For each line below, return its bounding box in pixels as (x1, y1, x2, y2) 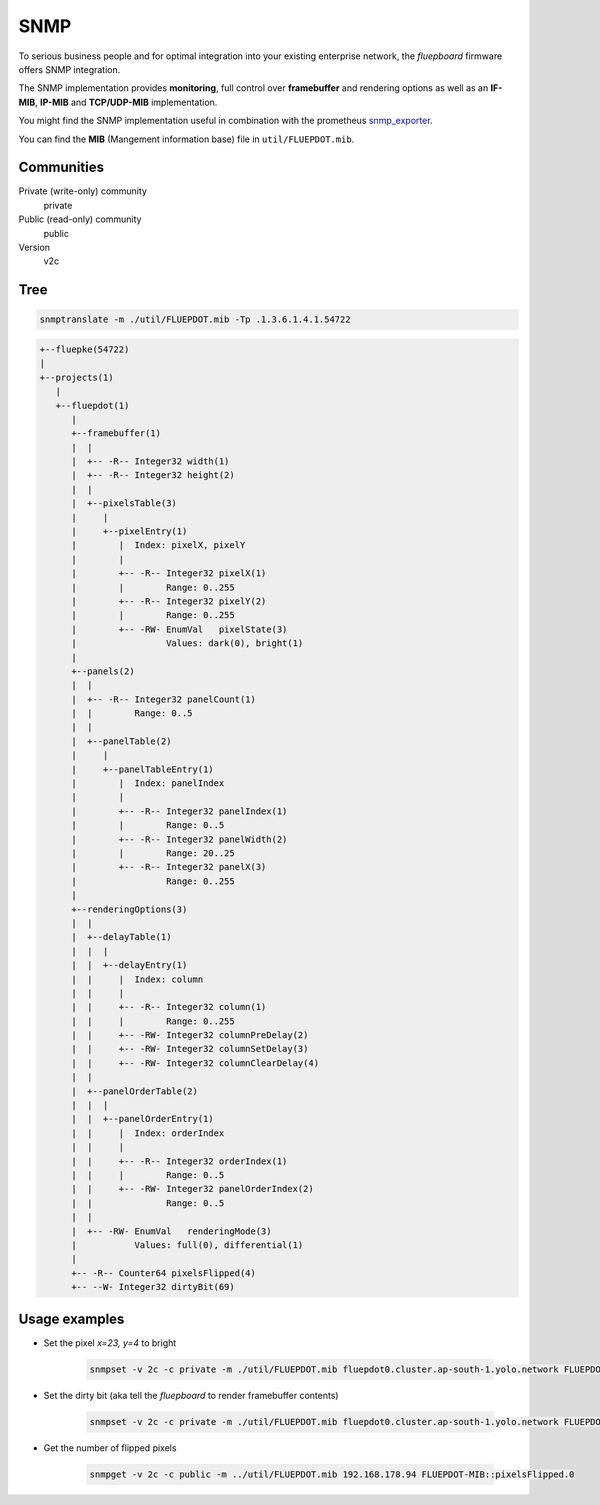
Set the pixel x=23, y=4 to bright (43, 1336, 177, 1349)
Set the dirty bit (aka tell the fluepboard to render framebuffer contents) (43, 1389, 339, 1401)
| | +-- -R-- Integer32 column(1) (71, 1001, 267, 1013)
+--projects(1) (39, 371, 114, 383)
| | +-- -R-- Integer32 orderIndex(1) (71, 1155, 288, 1167)
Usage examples (18, 1310, 125, 1327)
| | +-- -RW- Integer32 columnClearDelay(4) (71, 1057, 320, 1069)
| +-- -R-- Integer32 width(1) (71, 456, 230, 467)
